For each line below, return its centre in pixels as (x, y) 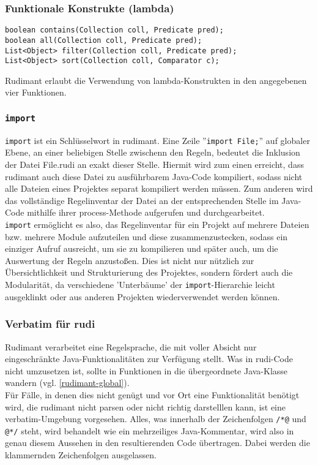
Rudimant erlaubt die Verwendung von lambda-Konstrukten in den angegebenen (156, 80)
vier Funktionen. (36, 92)
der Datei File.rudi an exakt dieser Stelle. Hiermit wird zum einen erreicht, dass (154, 164)
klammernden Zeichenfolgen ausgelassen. (81, 455)
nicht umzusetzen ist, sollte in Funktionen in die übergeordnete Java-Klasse (146, 370)
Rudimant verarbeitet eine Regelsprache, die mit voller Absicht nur (131, 346)
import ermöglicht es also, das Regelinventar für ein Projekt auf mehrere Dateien (157, 225)
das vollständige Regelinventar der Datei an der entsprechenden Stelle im (142, 200)
